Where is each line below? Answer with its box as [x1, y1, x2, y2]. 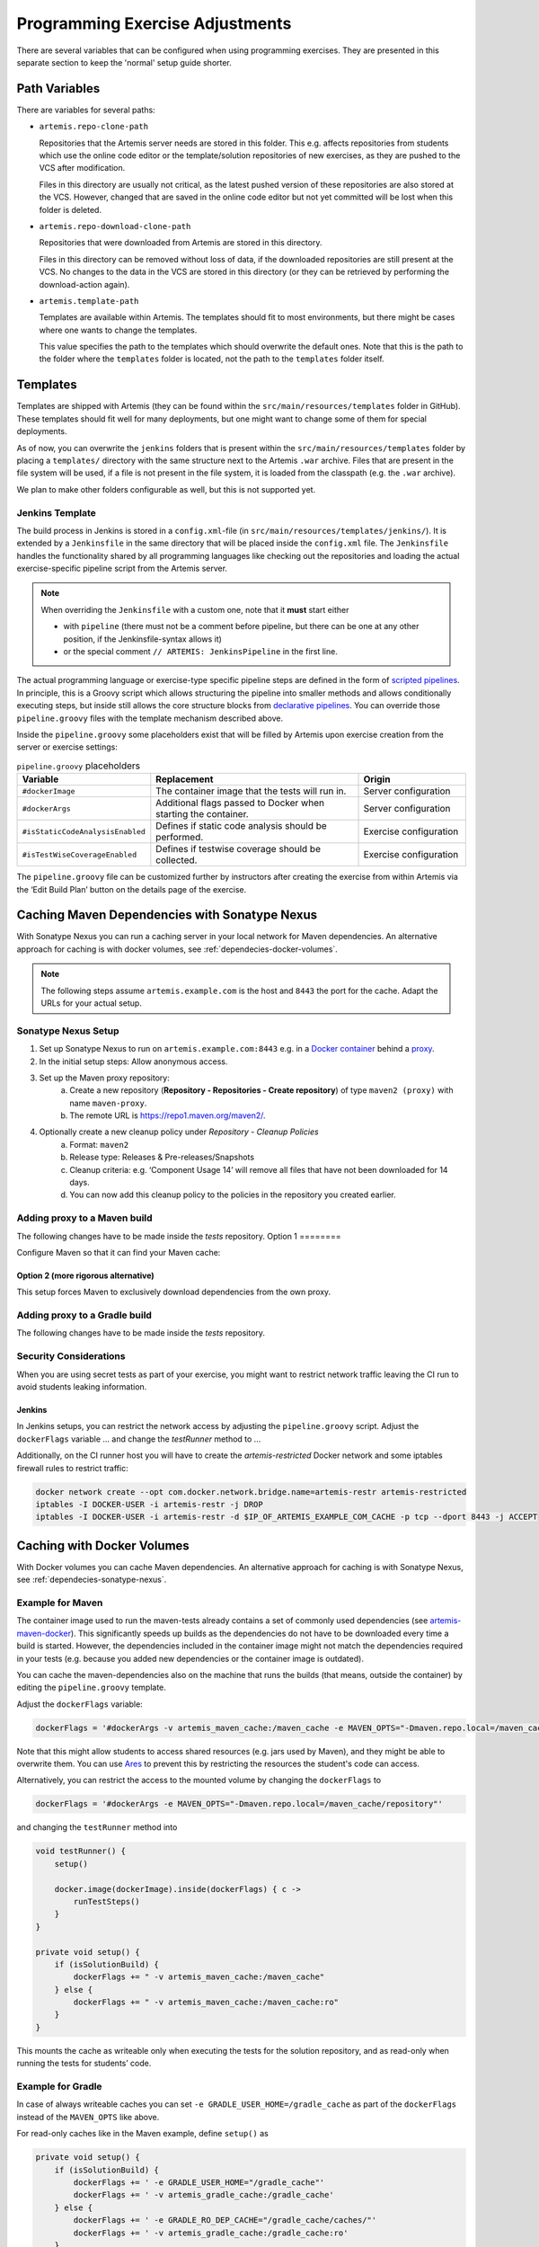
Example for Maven [16, 1596, 103, 1609]
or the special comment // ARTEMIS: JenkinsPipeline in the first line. [63, 646, 339, 656]
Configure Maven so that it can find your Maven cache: [16, 1247, 221, 1257]
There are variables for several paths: [16, 104, 156, 115]
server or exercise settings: [16, 742, 119, 752]
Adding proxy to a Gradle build [16, 1309, 153, 1321]
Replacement [155, 773, 214, 786]
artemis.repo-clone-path [39, 121, 148, 132]
